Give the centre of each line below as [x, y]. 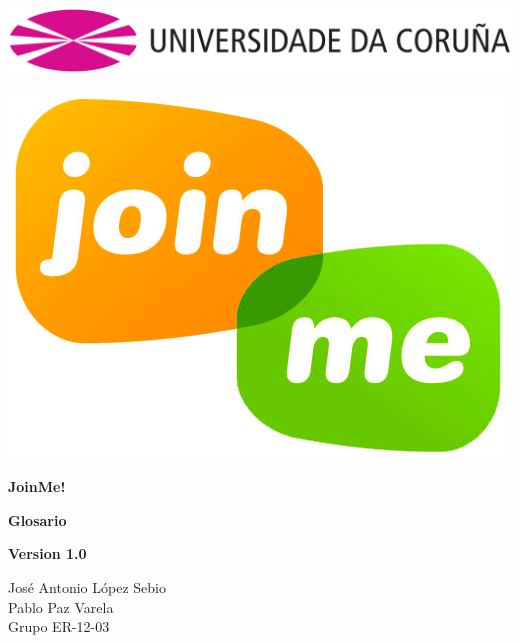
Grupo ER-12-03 [59, 626]
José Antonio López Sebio [87, 586]
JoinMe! [37, 486]
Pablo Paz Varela [61, 606]
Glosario [37, 519]
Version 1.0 [47, 553]
